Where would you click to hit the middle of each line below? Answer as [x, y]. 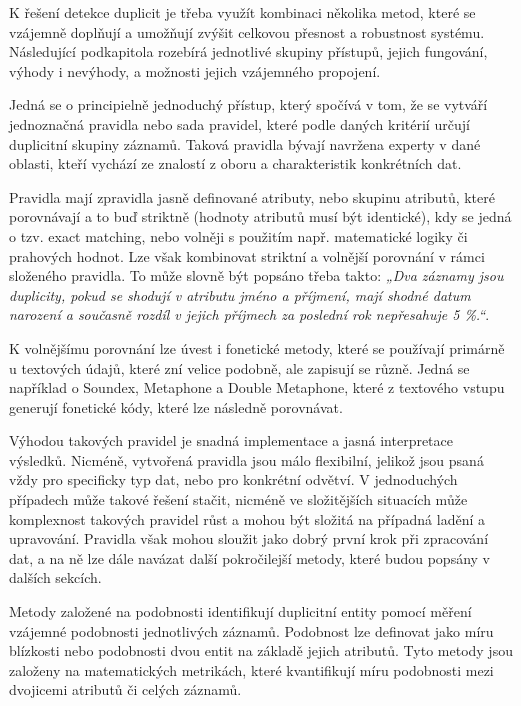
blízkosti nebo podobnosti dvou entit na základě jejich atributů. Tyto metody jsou [261, 650]
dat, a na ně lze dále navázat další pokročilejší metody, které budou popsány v [249, 557]
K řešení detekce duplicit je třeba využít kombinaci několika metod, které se [242, 12]
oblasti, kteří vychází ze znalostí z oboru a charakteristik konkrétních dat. [235, 163]
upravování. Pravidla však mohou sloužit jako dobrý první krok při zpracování [249, 538]
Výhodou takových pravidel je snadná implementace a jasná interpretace [231, 440]
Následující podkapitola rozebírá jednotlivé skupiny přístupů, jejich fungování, [248, 51]
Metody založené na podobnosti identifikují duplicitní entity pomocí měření [240, 611]
